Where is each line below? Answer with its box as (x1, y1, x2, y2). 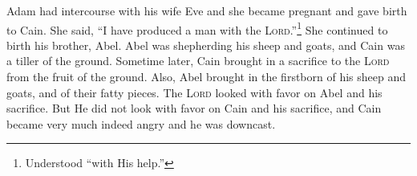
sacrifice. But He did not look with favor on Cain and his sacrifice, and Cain (6, 100, 382, 117)
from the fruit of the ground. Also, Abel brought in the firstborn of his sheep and (6, 68, 407, 85)
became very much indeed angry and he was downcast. (6, 115, 276, 132)
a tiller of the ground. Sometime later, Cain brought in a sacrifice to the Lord (6, 52, 390, 69)
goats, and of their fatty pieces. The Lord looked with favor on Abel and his (6, 84, 383, 100)
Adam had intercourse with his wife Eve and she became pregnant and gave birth (6, 2, 407, 18)
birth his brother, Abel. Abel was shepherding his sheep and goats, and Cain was (6, 36, 405, 53)
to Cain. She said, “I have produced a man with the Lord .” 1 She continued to (6, 18, 388, 38)
